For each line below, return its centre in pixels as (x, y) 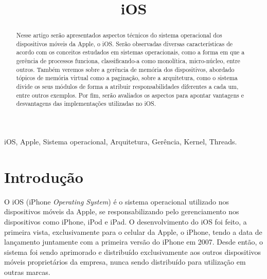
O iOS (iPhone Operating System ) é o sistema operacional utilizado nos (117, 201)
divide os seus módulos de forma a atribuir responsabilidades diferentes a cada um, (127, 87)
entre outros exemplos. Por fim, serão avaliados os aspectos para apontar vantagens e (130, 95)
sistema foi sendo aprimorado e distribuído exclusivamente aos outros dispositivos (133, 252)
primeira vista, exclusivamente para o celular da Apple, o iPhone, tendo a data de (133, 231)
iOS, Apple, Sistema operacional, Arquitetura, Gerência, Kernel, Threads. (121, 142)
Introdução (44, 176)
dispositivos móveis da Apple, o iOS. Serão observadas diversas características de (124, 43)
